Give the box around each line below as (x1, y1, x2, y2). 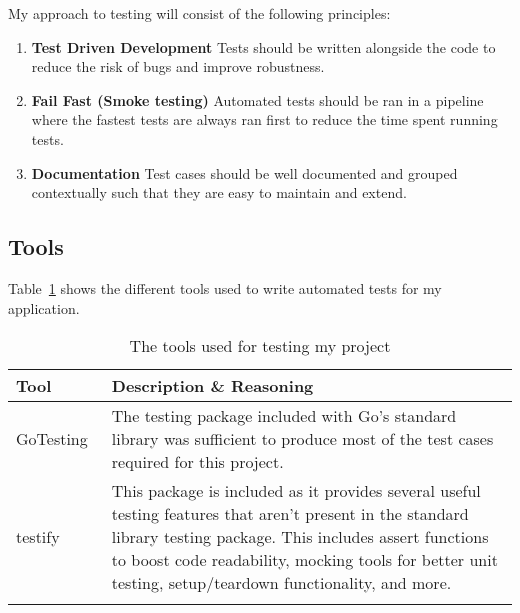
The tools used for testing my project (129, 334, 391, 358)
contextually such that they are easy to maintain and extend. (31, 182, 407, 203)
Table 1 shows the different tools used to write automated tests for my (8, 277, 442, 298)
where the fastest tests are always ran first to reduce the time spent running (31, 109, 498, 130)
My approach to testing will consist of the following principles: (8, 3, 391, 23)
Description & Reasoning (111, 374, 314, 398)
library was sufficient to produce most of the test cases (111, 427, 494, 451)
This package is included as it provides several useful (111, 479, 481, 503)
